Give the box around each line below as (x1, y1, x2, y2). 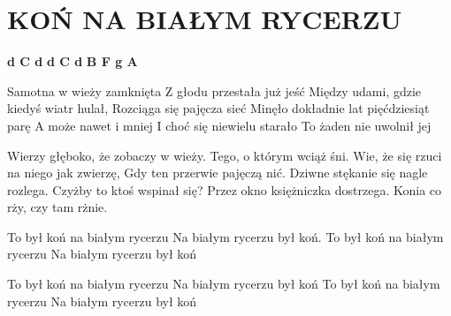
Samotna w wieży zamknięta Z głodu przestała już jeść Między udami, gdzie (7, 81, 422, 100)
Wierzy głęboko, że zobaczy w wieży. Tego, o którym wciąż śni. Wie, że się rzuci (7, 146, 442, 164)
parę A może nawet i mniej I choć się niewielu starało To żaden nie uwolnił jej (7, 116, 432, 134)
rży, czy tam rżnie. (7, 198, 108, 216)
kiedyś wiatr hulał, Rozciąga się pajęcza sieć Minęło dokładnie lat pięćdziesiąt (7, 99, 430, 117)
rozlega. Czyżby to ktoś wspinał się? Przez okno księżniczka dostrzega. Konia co (7, 180, 442, 199)
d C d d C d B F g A (7, 52, 138, 71)
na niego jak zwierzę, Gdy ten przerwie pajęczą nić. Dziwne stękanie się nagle (7, 163, 428, 182)
